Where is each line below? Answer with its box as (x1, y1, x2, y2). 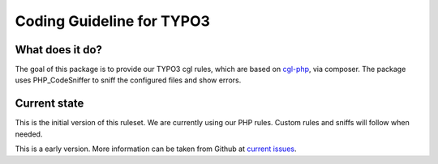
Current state (15, 97, 84, 111)
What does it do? (15, 43, 103, 57)
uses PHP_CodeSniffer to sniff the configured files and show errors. (15, 75, 242, 85)
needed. (15, 129, 43, 139)
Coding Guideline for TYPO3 (15, 12, 211, 30)
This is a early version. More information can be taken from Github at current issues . (15, 144, 297, 153)
